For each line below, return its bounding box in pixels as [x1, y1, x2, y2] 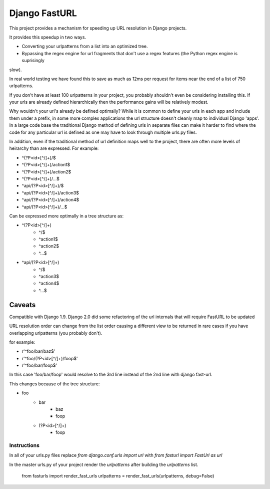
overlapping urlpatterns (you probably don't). [9, 330, 102, 336]
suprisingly [21, 58, 45, 64]
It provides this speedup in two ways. [9, 34, 86, 40]
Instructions [9, 441, 40, 448]
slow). [9, 67, 22, 73]
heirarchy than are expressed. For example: [9, 145, 99, 151]
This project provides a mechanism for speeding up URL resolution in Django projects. [9, 25, 187, 31]
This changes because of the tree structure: [9, 381, 100, 387]
